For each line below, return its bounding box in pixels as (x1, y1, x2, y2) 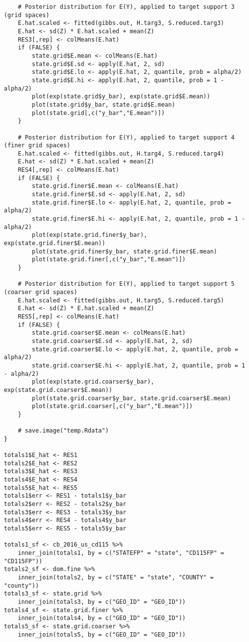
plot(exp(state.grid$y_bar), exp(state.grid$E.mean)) (32, 93, 210, 100)
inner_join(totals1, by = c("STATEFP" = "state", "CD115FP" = (18, 549, 225, 556)
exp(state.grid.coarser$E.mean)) (4, 386, 112, 393)
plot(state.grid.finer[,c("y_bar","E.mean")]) (32, 256, 186, 263)
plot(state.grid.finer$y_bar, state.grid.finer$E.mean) (32, 248, 217, 255)
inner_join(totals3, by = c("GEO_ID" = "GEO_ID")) (18, 598, 186, 605)
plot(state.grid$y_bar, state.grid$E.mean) (32, 101, 175, 108)
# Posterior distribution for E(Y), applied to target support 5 (18, 280, 235, 288)
